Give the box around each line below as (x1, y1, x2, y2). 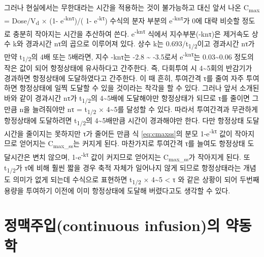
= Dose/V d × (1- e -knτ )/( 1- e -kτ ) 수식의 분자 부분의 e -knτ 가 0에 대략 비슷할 (4, 14, 240, 27)
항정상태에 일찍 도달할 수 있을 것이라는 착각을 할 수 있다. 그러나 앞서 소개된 (19, 82, 259, 93)
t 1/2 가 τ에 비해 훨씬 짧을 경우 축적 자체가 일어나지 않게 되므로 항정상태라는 (4, 162, 241, 175)
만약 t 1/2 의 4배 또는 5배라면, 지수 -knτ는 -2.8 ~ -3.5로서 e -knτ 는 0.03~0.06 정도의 (4, 50, 254, 63)
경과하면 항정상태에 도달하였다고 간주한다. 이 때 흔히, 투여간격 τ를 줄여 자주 (4, 72, 244, 83)
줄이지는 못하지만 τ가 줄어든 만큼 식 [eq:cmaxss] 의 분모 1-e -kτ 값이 (26, 127, 233, 138)
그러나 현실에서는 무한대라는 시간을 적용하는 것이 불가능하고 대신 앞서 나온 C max (4, 2, 260, 14)
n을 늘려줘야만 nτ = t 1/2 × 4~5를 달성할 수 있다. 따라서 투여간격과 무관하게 (19, 103, 258, 116)
